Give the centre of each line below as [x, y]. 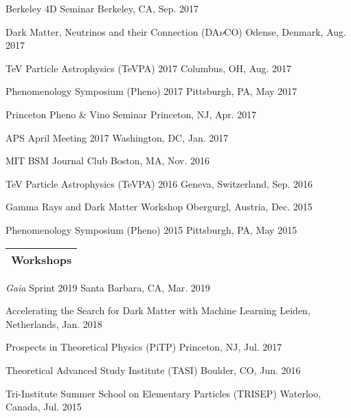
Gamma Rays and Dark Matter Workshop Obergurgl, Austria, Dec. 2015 [159, 207]
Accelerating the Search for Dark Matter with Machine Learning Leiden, [158, 310]
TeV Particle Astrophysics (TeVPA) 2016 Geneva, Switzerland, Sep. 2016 [159, 183]
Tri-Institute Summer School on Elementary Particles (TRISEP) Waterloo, [163, 393]
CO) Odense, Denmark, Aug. [285, 31]
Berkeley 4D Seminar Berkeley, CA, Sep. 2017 [102, 8]
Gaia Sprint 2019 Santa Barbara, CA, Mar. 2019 [108, 287]
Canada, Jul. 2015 [44, 407]
